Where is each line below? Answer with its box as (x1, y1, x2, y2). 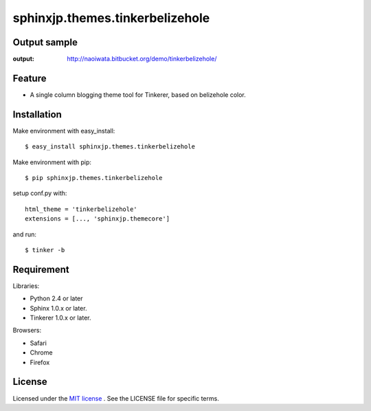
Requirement (12, 263, 70, 275)
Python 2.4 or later (30, 294, 83, 302)
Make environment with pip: (12, 158, 92, 166)
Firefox (30, 358, 50, 366)
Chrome (30, 348, 53, 357)
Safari (30, 339, 47, 347)
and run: (12, 230, 37, 238)
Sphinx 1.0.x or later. (30, 304, 87, 312)
